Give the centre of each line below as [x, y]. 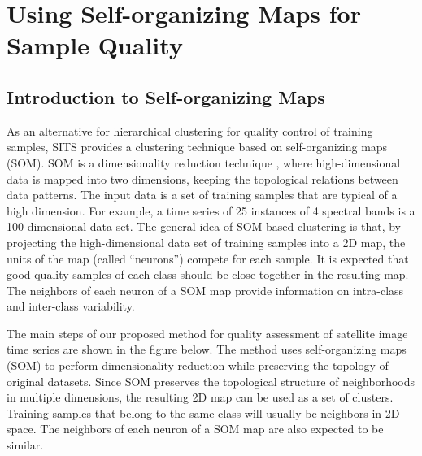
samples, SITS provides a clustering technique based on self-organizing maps [197, 147]
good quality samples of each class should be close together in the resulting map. [208, 274]
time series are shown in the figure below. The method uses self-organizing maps [207, 349]
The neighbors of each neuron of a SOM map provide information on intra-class [205, 290]
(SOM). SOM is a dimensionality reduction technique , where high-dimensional [204, 162]
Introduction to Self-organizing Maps [166, 96]
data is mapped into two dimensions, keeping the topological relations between [202, 178]
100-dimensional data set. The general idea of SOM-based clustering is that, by [204, 226]
